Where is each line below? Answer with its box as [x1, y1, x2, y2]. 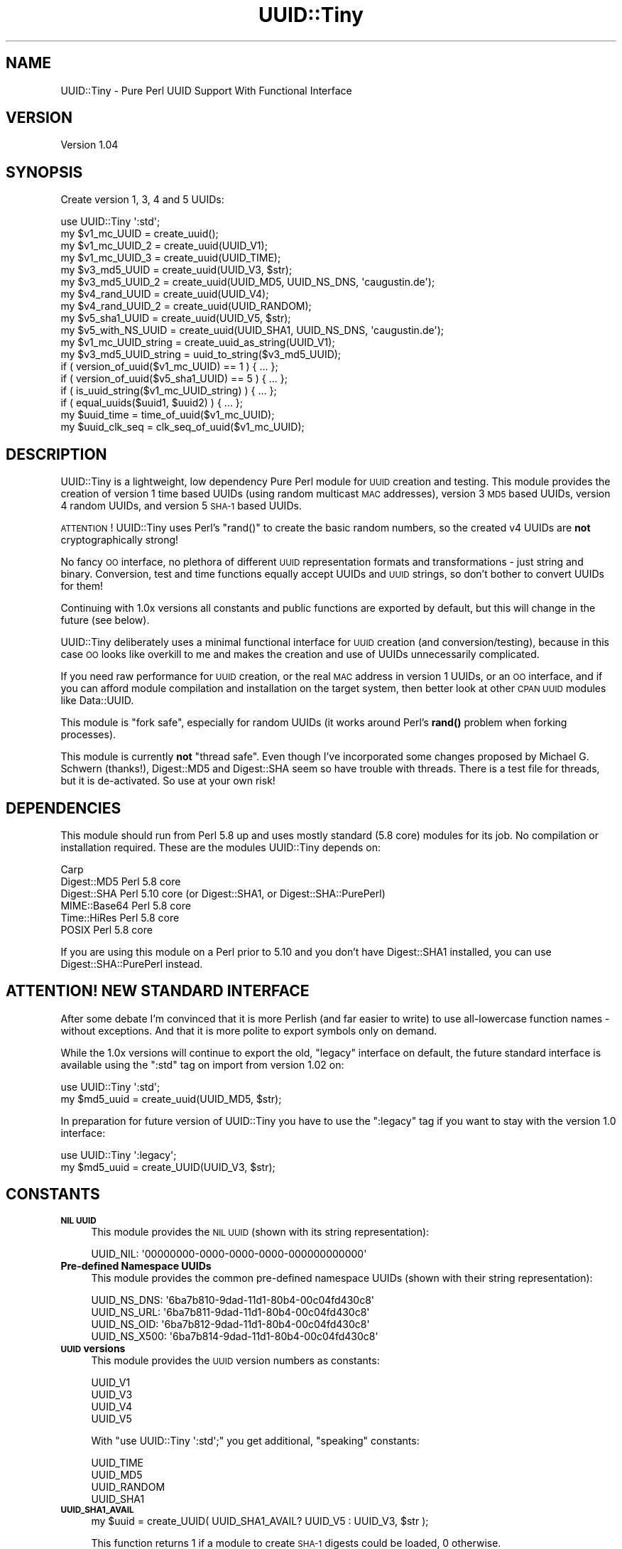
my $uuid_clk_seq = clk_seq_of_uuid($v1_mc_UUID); [60, 421, 305, 433]
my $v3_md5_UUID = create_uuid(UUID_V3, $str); [60, 264, 293, 276]
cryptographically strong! [60, 534, 179, 546]
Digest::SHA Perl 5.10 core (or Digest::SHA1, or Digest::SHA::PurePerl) [60, 887, 386, 900]
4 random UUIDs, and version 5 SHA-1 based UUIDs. [60, 500, 302, 512]
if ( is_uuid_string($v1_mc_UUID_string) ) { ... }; [60, 384, 277, 397]
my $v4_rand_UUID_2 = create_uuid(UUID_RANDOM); [60, 300, 312, 313]
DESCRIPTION [6, 445, 107, 463]
